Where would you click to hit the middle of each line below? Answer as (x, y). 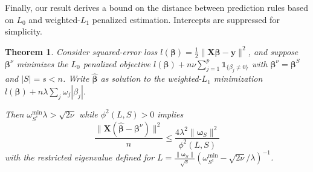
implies (170, 114)
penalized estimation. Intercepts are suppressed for (186, 19)
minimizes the (42, 63)
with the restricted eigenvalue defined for (80, 157)
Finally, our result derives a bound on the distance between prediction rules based (157, 7)
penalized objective (117, 63)
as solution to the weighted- (151, 78)
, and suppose (273, 51)
